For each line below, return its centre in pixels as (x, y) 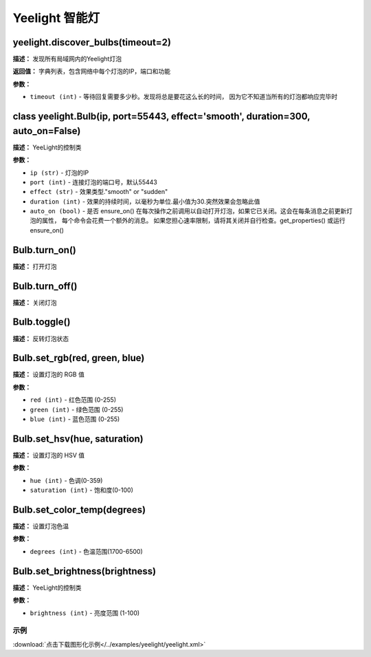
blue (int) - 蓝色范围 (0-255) (75, 419)
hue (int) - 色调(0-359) (66, 480)
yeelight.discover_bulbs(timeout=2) (92, 42)
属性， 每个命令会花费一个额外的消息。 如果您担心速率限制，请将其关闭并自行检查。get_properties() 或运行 (193, 221)
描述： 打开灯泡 (35, 266)
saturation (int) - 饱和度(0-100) (82, 490)
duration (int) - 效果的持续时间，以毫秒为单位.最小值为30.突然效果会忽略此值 (145, 201)
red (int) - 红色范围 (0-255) (73, 400)
